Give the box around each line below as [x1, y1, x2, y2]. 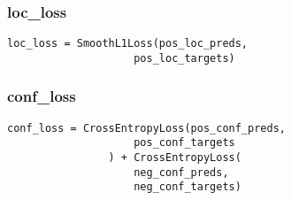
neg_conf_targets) [134, 181, 241, 194]
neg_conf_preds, [134, 165, 229, 179]
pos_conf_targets [134, 136, 235, 150]
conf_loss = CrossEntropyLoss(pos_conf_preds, [7, 121, 286, 135]
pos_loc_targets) [134, 51, 235, 65]
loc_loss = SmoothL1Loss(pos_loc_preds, [7, 37, 249, 50]
